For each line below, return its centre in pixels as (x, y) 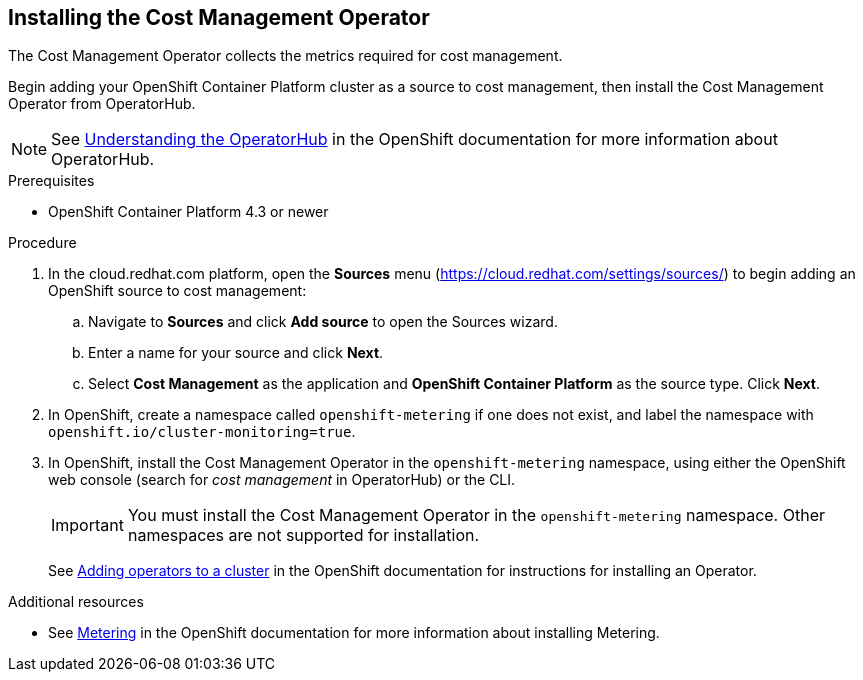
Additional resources (76, 602)
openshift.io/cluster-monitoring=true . (202, 432)
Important (87, 525)
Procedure (42, 243)
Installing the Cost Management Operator (219, 17)
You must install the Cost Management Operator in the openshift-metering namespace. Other (476, 515)
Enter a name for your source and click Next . (236, 353)
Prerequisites (51, 181)
